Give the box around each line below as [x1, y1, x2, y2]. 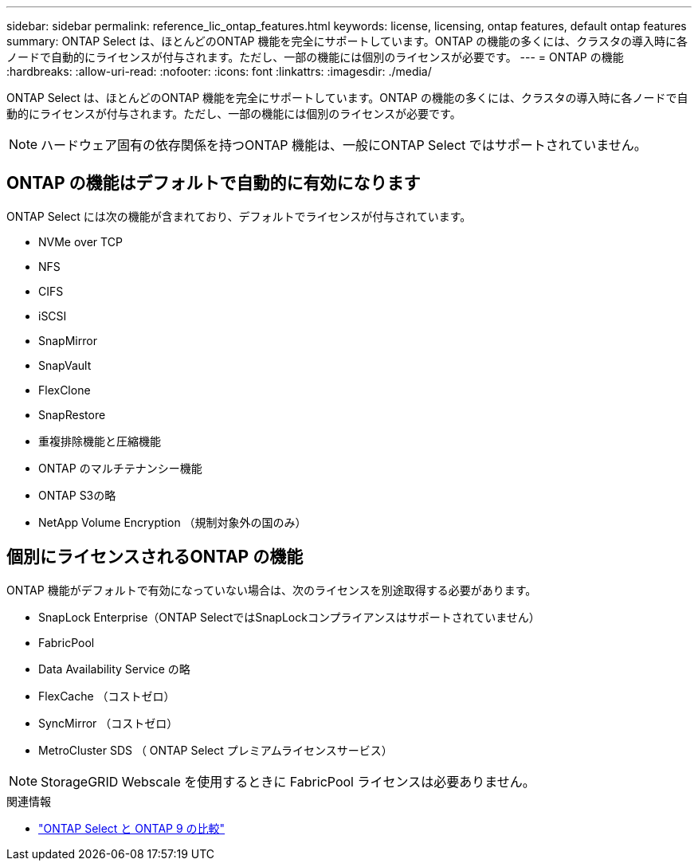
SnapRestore [38, 407, 106, 422]
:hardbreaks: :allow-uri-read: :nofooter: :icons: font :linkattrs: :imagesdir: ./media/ [6, 65, 432, 78]
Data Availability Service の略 [38, 661, 190, 676]
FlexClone [38, 382, 91, 397]
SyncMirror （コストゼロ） [38, 716, 178, 730]
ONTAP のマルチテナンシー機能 [38, 461, 202, 475]
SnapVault [38, 358, 92, 372]
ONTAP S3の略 [38, 488, 116, 502]
